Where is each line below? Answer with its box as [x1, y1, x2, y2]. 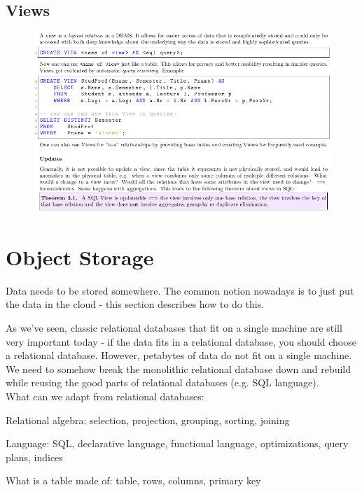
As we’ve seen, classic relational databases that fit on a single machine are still [6, 321, 342, 335]
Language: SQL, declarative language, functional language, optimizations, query [6, 436, 349, 451]
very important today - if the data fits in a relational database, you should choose [6, 334, 356, 349]
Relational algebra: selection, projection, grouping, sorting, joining [6, 412, 290, 427]
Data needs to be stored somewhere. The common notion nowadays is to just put [6, 283, 354, 297]
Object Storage [6, 242, 154, 271]
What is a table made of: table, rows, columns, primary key [6, 473, 261, 488]
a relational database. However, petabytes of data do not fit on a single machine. [6, 348, 352, 363]
